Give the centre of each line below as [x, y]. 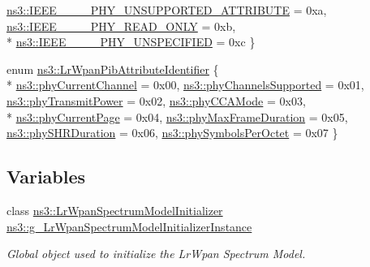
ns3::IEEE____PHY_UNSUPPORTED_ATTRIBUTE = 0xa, [167, 10]
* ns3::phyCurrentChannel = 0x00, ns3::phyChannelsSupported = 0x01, [185, 85]
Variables [46, 177]
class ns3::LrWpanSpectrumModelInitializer [115, 210]
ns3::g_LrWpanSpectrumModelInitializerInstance [129, 226]
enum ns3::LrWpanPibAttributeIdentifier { [113, 69]
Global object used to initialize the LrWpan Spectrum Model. [156, 254]
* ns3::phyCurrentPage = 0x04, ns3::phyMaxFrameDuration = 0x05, [177, 116]
